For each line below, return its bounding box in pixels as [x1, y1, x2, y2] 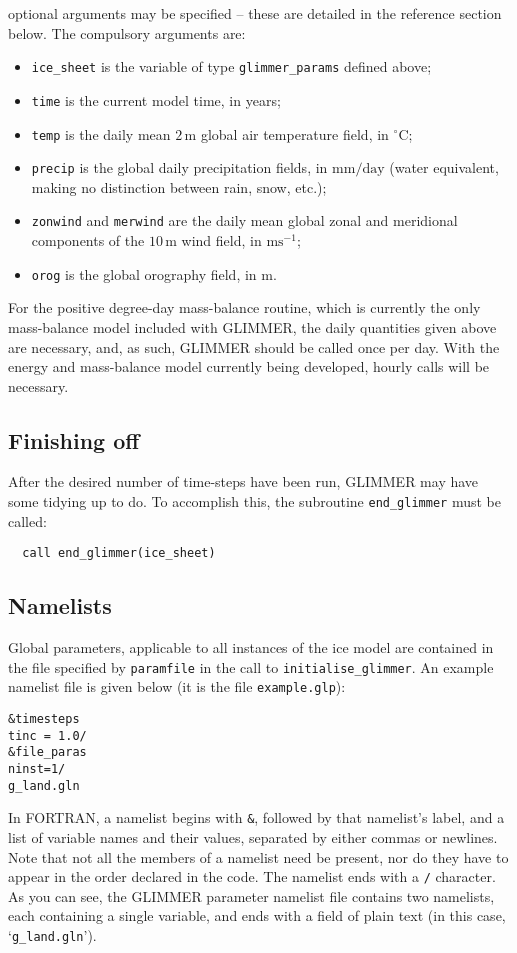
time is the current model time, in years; [31, 89, 281, 110]
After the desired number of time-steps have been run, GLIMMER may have [8, 471, 479, 492]
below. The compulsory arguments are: [8, 22, 246, 43]
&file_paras [8, 745, 87, 760]
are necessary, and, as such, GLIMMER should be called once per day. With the [8, 336, 500, 357]
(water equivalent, [389, 157, 499, 178]
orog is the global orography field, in [31, 263, 257, 284]
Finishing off [8, 424, 140, 455]
